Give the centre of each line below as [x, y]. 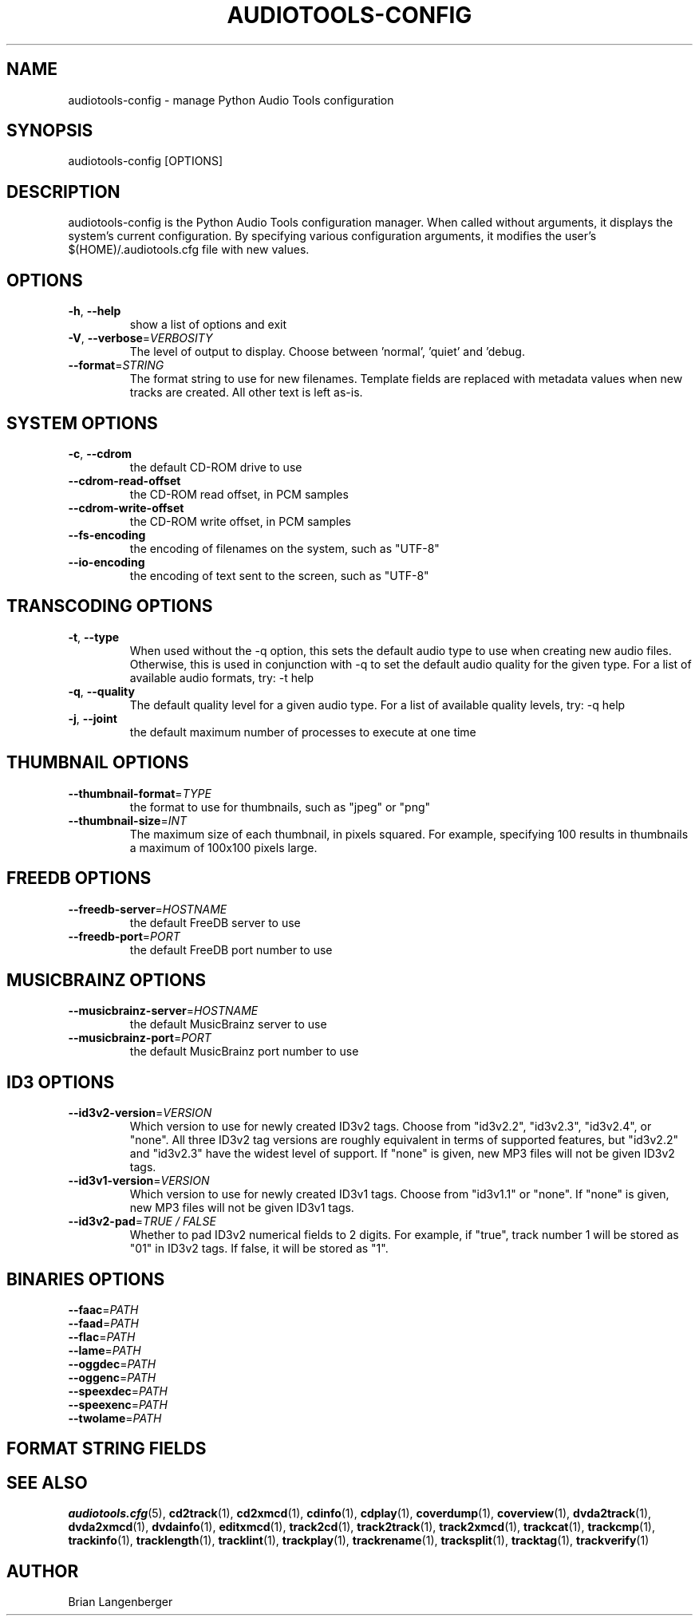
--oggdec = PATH [112, 1364]
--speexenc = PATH [118, 1405]
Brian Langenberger [120, 1602]
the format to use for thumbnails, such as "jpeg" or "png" [280, 807]
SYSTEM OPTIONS [82, 423]
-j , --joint [93, 718]
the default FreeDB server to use [215, 922]
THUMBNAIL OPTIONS [98, 763]
